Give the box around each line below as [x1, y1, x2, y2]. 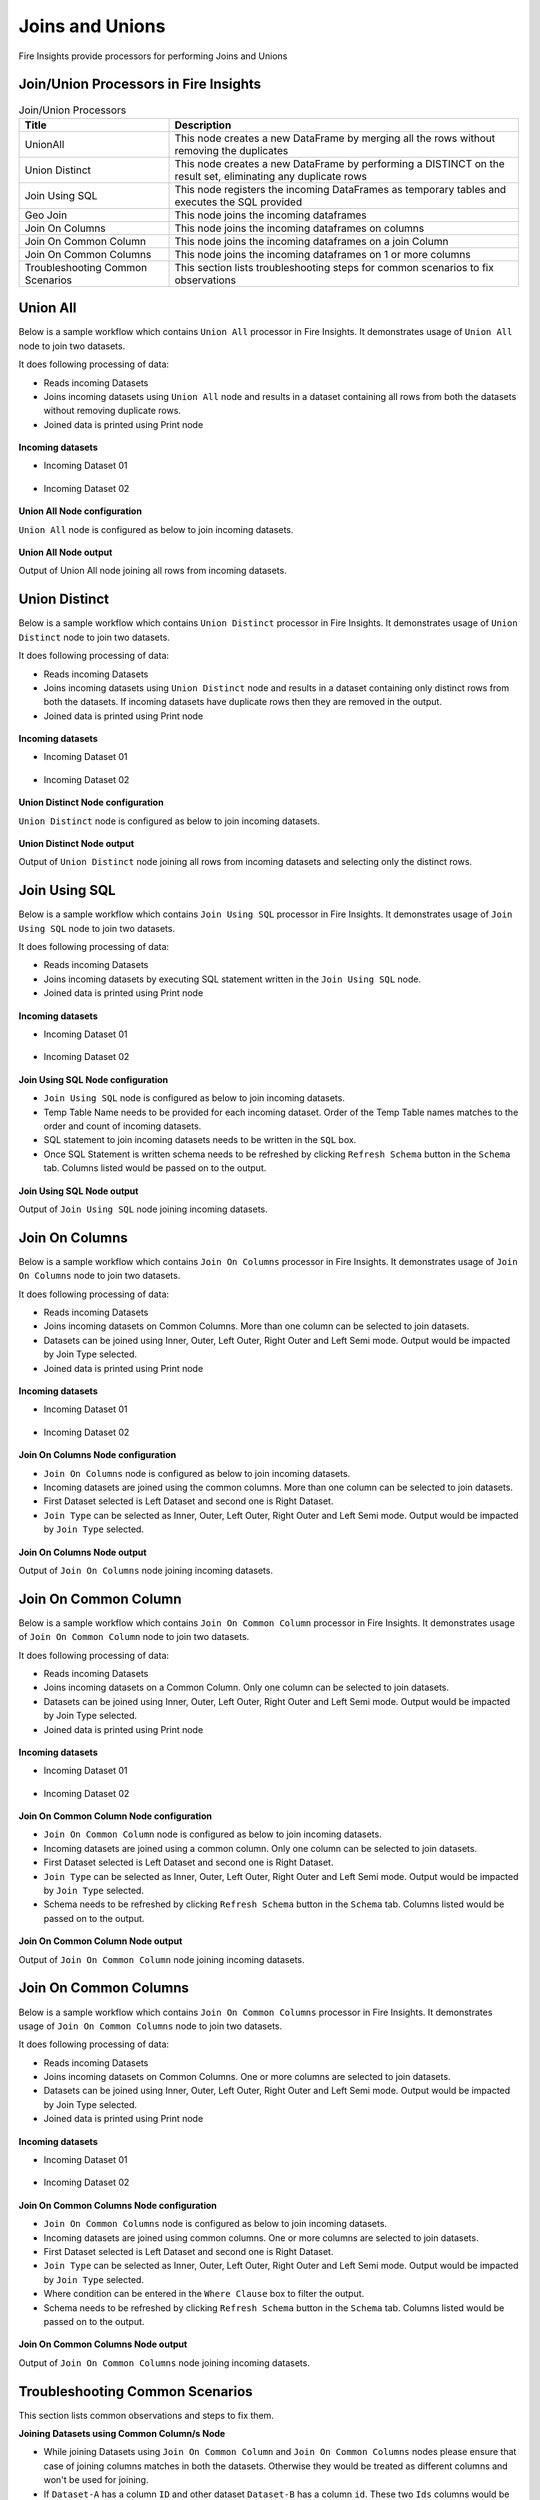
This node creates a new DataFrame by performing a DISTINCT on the [174, 156, 505, 170]
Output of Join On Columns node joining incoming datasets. [18, 1564, 274, 1576]
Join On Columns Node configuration [18, 1449, 177, 1461]
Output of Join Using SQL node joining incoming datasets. [18, 1203, 269, 1215]
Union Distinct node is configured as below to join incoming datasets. [18, 815, 320, 827]
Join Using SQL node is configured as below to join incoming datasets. [43, 1092, 345, 1104]
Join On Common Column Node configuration [18, 1810, 212, 1822]
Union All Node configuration [18, 505, 142, 517]
